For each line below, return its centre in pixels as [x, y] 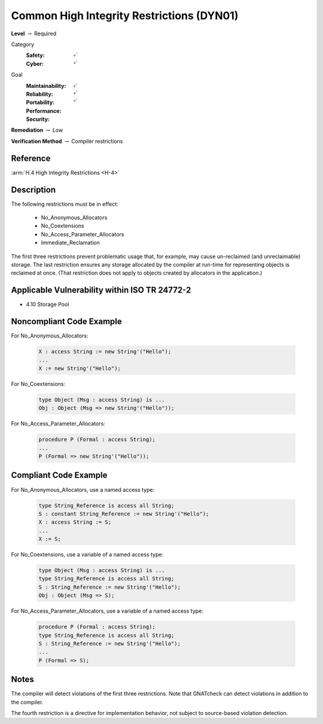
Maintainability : [46, 86]
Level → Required [34, 34]
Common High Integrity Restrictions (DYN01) [125, 16]
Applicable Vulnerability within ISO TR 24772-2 [101, 290]
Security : [38, 119]
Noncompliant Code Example [66, 322]
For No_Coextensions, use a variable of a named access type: [87, 555]
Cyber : [35, 63]
